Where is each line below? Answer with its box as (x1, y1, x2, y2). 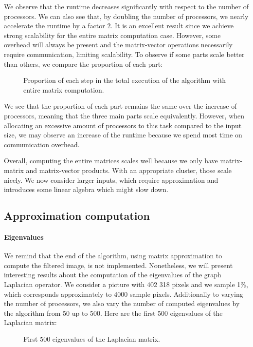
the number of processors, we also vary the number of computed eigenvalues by (4, 298, 240, 308)
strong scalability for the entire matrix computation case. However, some (4, 30, 221, 40)
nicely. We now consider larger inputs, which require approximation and (4, 174, 218, 185)
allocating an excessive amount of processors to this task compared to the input (4, 120, 242, 130)
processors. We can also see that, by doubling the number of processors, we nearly (4, 11, 249, 21)
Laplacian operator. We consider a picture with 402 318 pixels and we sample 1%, (4, 279, 248, 289)
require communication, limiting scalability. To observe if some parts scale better (4, 49, 245, 59)
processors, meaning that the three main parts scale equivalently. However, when (4, 110, 245, 120)
